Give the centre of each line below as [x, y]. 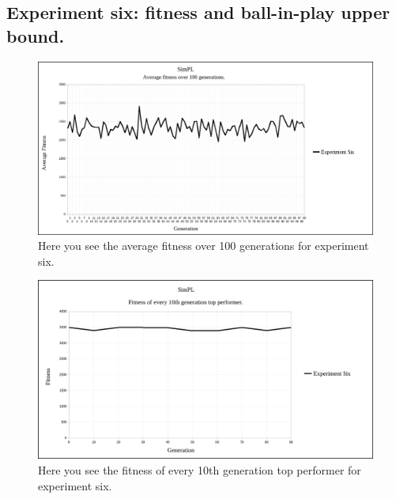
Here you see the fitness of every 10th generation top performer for [200, 470]
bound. [36, 35]
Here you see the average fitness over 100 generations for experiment [204, 246]
